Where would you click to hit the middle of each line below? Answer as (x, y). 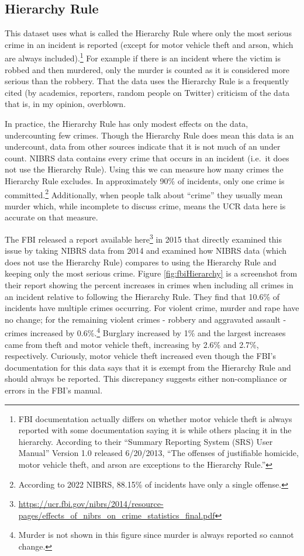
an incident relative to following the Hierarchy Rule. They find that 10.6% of (142, 296)
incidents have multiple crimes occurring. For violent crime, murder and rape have (152, 308)
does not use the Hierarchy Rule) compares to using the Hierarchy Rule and (141, 262)
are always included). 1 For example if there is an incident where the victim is (143, 57)
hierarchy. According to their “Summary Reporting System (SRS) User (146, 441)
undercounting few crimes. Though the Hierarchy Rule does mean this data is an (149, 135)
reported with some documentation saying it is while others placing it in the (155, 430)
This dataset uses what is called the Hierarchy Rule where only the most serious (148, 33)
